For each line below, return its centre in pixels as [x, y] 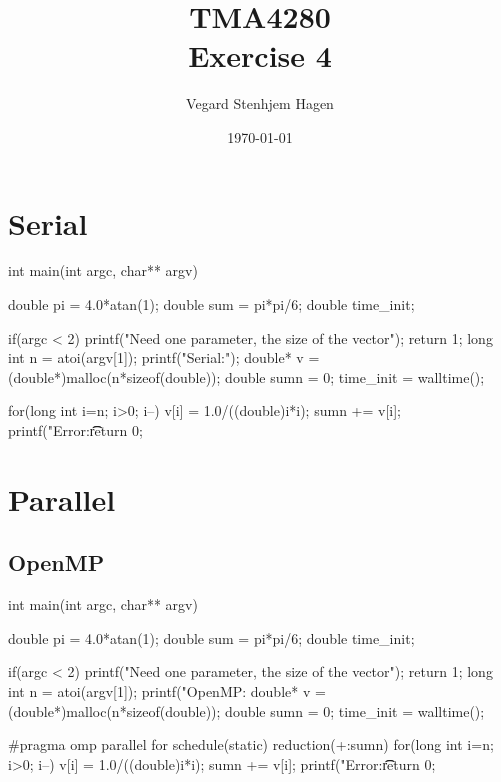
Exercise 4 [260, 55]
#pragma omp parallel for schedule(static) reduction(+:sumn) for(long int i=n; [251, 744]
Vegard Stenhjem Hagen [260, 103]
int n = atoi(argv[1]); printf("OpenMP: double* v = [167, 690]
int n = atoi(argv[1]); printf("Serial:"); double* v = [164, 357]
